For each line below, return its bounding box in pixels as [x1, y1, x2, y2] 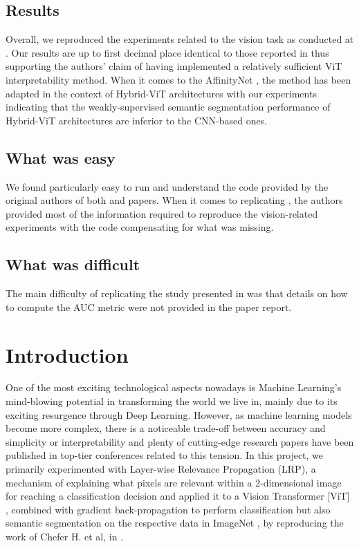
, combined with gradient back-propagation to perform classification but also [6, 502, 331, 516]
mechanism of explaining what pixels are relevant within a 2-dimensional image [6, 475, 342, 489]
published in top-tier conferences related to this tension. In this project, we [6, 448, 324, 462]
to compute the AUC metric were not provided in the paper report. [6, 299, 292, 314]
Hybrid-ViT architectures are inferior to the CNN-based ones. [6, 113, 268, 127]
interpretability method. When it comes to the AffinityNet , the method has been [6, 72, 351, 86]
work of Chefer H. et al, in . [6, 529, 124, 543]
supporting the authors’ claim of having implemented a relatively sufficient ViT [6, 59, 342, 73]
